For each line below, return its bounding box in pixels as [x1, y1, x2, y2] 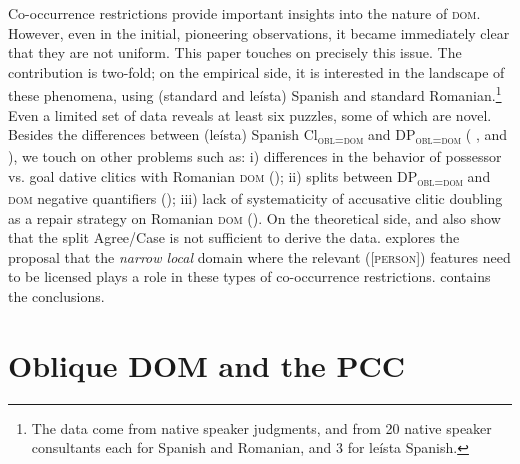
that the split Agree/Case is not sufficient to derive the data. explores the [8, 227, 460, 248]
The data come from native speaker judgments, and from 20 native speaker [31, 417, 492, 438]
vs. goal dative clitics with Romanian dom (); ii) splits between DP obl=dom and [8, 165, 491, 189]
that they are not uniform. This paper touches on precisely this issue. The [8, 42, 462, 63]
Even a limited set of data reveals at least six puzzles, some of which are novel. [8, 104, 492, 125]
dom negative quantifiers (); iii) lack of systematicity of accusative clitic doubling [8, 188, 503, 209]
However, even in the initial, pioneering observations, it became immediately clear [8, 22, 510, 43]
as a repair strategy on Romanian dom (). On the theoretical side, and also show [8, 207, 501, 228]
